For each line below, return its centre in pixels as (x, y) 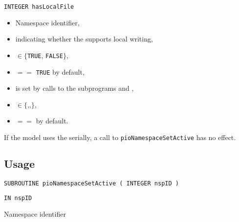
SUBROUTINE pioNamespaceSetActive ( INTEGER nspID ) (91, 183)
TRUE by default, (60, 71)
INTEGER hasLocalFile (39, 7)
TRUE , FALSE (45, 55)
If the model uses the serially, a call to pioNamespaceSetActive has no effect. (120, 137)
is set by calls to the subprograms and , (75, 88)
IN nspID (18, 198)
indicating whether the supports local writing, (84, 39)
